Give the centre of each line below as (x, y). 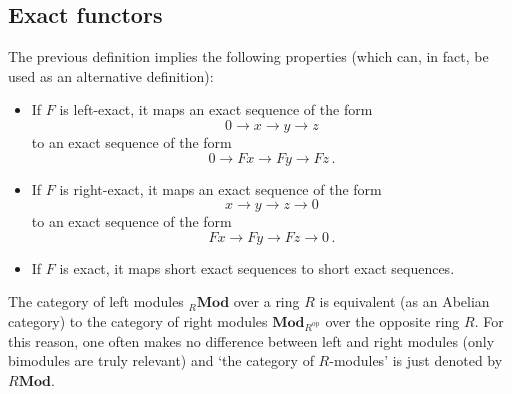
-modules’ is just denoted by (416, 360)
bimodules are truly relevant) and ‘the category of (161, 360)
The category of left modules (96, 301)
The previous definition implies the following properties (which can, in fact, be (248, 56)
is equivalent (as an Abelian (404, 301)
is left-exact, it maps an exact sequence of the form (216, 109)
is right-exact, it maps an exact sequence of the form (220, 188)
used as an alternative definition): (111, 75)
